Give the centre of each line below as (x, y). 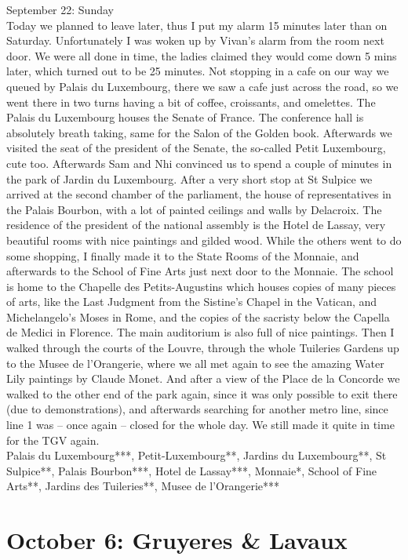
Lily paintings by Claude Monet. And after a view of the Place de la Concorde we (203, 378)
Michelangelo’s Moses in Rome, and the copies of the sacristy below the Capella (198, 316)
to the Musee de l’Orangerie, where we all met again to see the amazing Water (195, 363)
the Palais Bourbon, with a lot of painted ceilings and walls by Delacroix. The (194, 209)
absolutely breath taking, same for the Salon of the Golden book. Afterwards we (199, 132)
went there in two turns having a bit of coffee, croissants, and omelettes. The (191, 102)
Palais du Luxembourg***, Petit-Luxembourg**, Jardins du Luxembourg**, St (197, 455)
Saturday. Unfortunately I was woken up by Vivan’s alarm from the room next (195, 40)
